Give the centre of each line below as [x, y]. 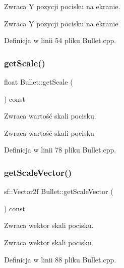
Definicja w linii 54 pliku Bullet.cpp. [60, 40]
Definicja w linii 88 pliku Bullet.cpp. [60, 259]
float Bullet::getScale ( [39, 82]
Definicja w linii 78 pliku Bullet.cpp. [60, 150]
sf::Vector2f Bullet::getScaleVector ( [59, 191]
